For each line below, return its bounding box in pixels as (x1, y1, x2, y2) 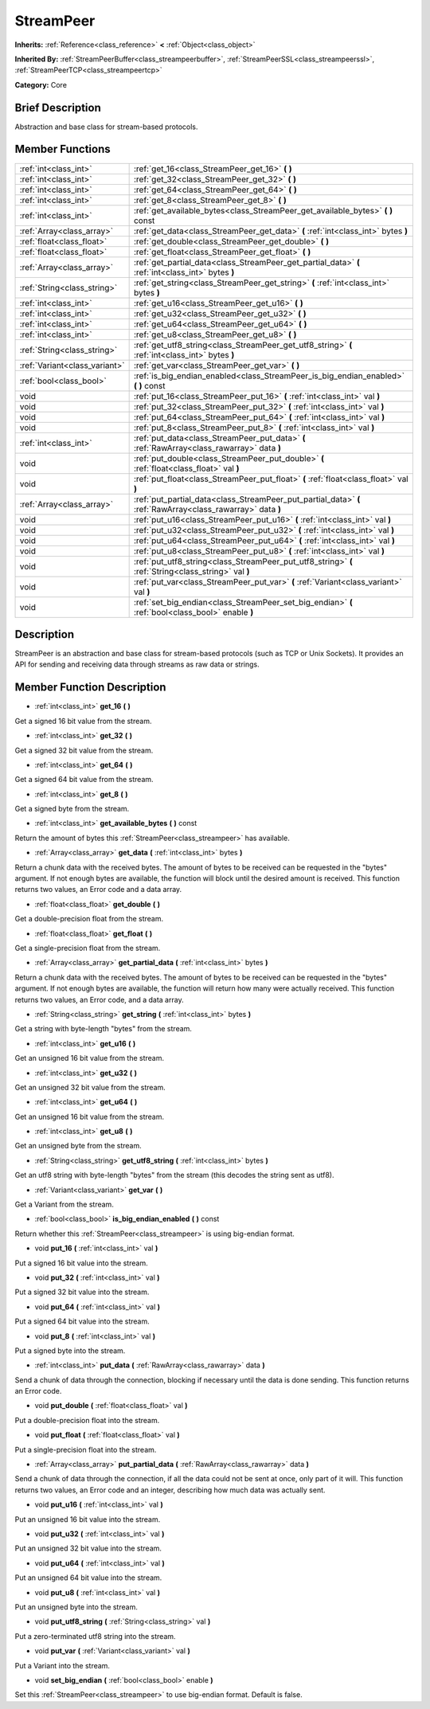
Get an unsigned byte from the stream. (14, 1141, 143, 1151)
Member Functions (14, 143, 111, 156)
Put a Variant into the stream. (14, 1660, 111, 1670)
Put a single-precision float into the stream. (14, 1445, 157, 1454)
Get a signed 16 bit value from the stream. (14, 716, 152, 725)
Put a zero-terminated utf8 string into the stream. (14, 1631, 176, 1641)
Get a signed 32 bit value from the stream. (14, 745, 154, 755)
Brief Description (14, 100, 101, 115)
